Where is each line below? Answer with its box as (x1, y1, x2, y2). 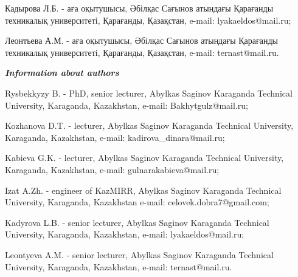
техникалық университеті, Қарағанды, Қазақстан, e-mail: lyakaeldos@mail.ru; (5, 13, 291, 26)
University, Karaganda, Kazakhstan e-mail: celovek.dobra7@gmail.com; (5, 196, 269, 208)
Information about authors (5, 66, 119, 79)
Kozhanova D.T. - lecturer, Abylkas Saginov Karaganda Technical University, (5, 119, 294, 132)
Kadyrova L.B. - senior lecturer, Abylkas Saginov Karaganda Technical (5, 216, 269, 228)
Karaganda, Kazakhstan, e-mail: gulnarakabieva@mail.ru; (5, 163, 220, 176)
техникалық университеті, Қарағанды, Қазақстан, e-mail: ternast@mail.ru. (5, 46, 279, 58)
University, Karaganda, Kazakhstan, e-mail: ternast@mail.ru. (5, 260, 232, 273)
